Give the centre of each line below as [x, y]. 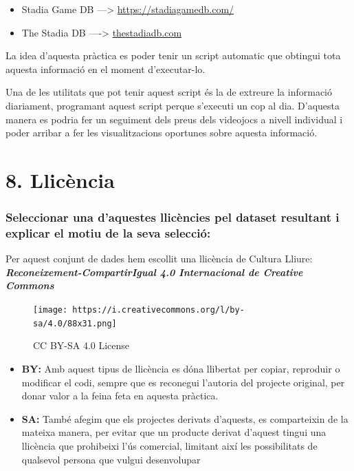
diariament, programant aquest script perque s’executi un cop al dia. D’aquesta [173, 105]
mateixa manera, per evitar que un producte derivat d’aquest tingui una [174, 432]
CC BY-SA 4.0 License [81, 345]
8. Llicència [60, 179]
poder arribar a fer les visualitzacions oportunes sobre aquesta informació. [162, 133]
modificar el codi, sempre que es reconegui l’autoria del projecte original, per [183, 382]
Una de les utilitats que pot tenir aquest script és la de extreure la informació [169, 92]
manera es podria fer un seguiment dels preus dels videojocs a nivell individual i [174, 119]
